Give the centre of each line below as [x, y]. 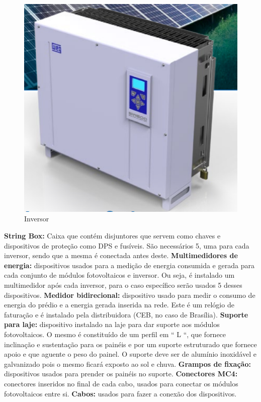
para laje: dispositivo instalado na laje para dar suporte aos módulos [112, 324]
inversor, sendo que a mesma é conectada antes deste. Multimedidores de [121, 255]
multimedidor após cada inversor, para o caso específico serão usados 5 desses [123, 285]
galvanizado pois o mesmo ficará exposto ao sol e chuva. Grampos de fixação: [127, 364]
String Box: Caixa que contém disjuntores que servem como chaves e [112, 235]
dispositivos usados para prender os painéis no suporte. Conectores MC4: [121, 374]
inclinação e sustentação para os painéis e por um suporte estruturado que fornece [130, 344]
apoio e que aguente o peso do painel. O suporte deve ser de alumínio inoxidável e [130, 354]
